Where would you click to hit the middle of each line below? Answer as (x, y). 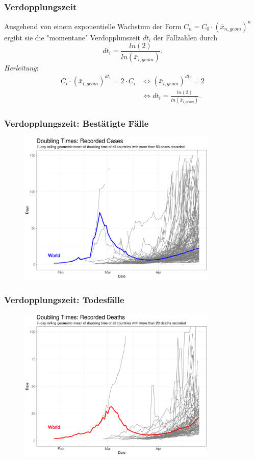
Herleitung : (21, 68)
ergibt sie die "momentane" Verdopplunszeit (72, 37)
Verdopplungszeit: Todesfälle (64, 299)
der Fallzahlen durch (185, 37)
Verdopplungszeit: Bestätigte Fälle (76, 123)
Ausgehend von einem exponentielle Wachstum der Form (93, 26)
